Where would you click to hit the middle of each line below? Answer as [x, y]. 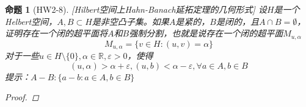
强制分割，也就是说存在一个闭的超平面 [206, 33]
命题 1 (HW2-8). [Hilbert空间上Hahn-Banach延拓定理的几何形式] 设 [136, 9]
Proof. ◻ [22, 97]
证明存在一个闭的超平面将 [56, 33]
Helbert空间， [31, 21]
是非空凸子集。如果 [130, 21]
